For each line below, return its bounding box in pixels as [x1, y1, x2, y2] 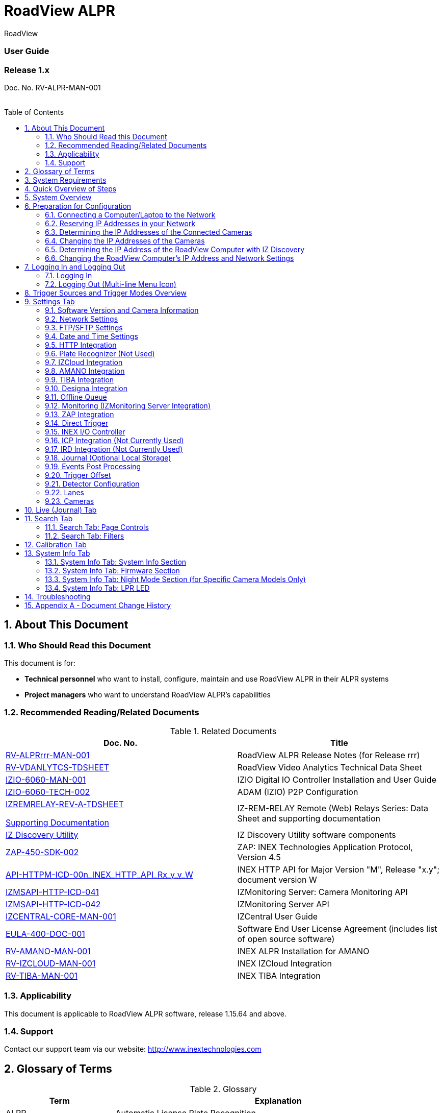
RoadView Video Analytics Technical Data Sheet [237, 762, 422, 772]
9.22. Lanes [45, 488, 85, 497]
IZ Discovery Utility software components [237, 829, 396, 840]
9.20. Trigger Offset [45, 470, 111, 479]
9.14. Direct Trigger [45, 418, 109, 427]
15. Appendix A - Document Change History [24, 600, 171, 610]
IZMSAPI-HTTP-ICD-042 [6, 899, 101, 909]
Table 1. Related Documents [170, 725, 277, 736]
